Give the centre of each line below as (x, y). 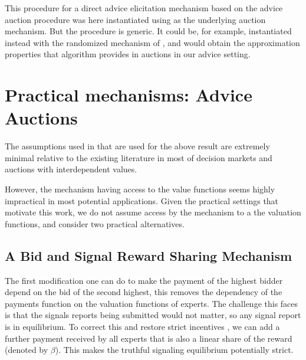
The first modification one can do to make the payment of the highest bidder (144, 280)
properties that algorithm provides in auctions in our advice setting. (128, 54)
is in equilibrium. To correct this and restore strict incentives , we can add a (142, 327)
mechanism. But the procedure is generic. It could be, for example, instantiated (148, 31)
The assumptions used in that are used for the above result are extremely (137, 146)
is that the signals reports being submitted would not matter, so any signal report (153, 315)
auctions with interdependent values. (71, 169)
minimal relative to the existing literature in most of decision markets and (139, 157)
